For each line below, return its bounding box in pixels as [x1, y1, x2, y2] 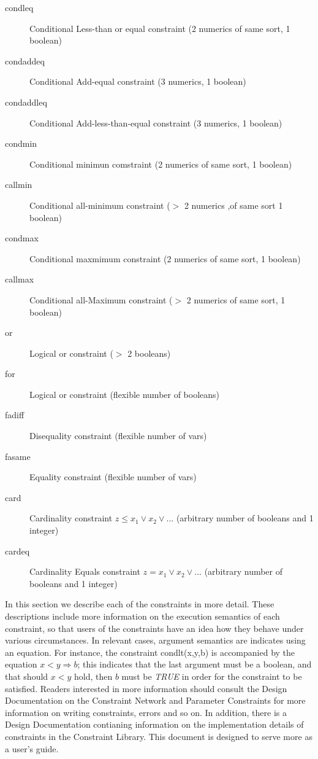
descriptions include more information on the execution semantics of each [5, 610, 280, 622]
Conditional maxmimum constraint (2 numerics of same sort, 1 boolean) [29, 252, 301, 265]
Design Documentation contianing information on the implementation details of [5, 718, 304, 731]
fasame [5, 450, 31, 462]
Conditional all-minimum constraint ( [29, 198, 170, 211]
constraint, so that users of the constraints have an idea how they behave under [5, 621, 304, 634]
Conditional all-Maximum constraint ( [29, 293, 173, 306]
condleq [5, 1, 34, 14]
